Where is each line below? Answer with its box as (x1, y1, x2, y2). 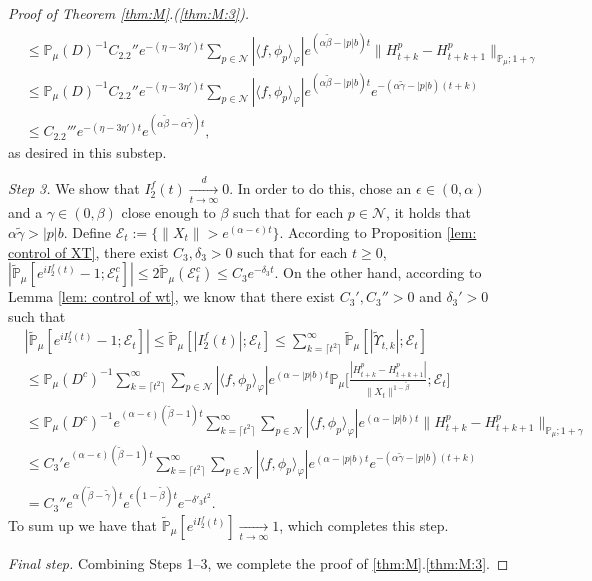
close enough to (121, 202, 216, 223)
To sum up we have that (8, 514, 158, 535)
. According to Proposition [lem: (279, 221, 477, 242)
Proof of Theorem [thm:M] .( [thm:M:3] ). (8, 3, 250, 23)
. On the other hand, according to (274, 262, 482, 283)
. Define (63, 221, 111, 242)
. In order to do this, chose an (229, 178, 412, 199)
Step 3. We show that (8, 178, 140, 199)
